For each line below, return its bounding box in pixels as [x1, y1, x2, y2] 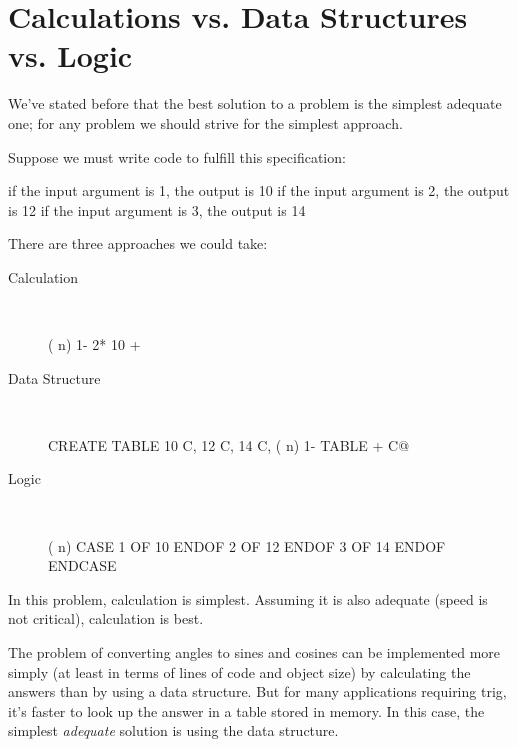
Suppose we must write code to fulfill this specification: [8, 146, 346, 167]
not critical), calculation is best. [8, 608, 204, 629]
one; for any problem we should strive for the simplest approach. [8, 112, 403, 133]
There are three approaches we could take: [8, 233, 268, 254]
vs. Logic [8, 35, 133, 76]
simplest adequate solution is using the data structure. [8, 720, 339, 741]
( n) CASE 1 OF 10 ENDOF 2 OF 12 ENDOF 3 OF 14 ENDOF [48, 535, 446, 556]
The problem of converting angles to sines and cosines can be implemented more [8, 642, 500, 662]
